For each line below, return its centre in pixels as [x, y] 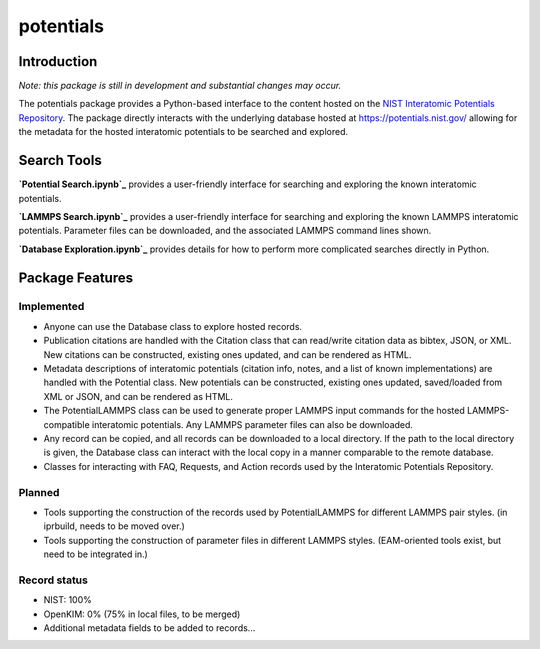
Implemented [51, 307]
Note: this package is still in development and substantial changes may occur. [180, 86]
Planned [39, 492]
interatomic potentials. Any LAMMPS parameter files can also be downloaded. [252, 424]
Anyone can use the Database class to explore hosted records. [173, 326]
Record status [53, 580]
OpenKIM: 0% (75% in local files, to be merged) [142, 614]
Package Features [76, 277]
